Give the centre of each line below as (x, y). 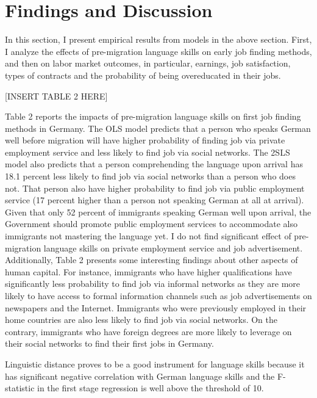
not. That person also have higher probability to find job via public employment (155, 188)
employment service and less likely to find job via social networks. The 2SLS (148, 152)
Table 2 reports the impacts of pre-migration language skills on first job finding (153, 116)
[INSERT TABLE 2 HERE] (56, 96)
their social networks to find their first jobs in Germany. (109, 343)
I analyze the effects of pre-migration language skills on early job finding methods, (158, 51)
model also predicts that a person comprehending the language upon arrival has (154, 164)
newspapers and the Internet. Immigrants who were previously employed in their (156, 307)
